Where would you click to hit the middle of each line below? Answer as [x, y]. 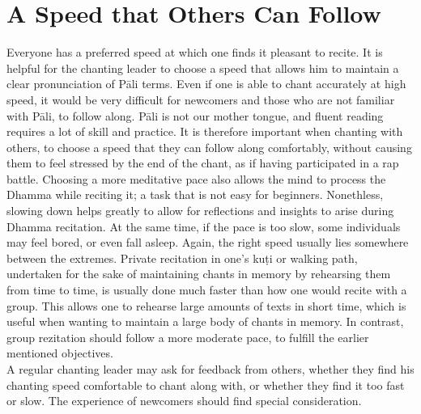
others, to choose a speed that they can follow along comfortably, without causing [209, 147]
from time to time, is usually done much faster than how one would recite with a [207, 290]
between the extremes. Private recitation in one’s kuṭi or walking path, [182, 258]
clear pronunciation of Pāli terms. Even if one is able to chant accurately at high [206, 84]
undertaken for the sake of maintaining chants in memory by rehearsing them [199, 274]
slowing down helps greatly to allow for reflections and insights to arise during [200, 211]
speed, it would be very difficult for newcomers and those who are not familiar [201, 99]
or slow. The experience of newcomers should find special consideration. [184, 401]
